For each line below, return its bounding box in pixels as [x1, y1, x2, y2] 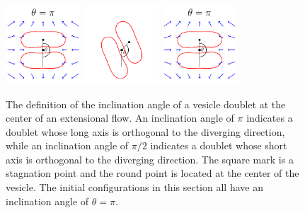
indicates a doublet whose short [150, 138, 287, 153]
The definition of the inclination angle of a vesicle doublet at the [6, 96, 286, 111]
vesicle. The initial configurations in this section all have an [6, 180, 263, 195]
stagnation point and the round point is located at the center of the [6, 166, 299, 180]
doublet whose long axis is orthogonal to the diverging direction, [6, 124, 285, 139]
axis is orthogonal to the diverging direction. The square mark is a [6, 151, 294, 166]
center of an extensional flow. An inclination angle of [6, 110, 234, 125]
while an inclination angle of [6, 138, 129, 153]
